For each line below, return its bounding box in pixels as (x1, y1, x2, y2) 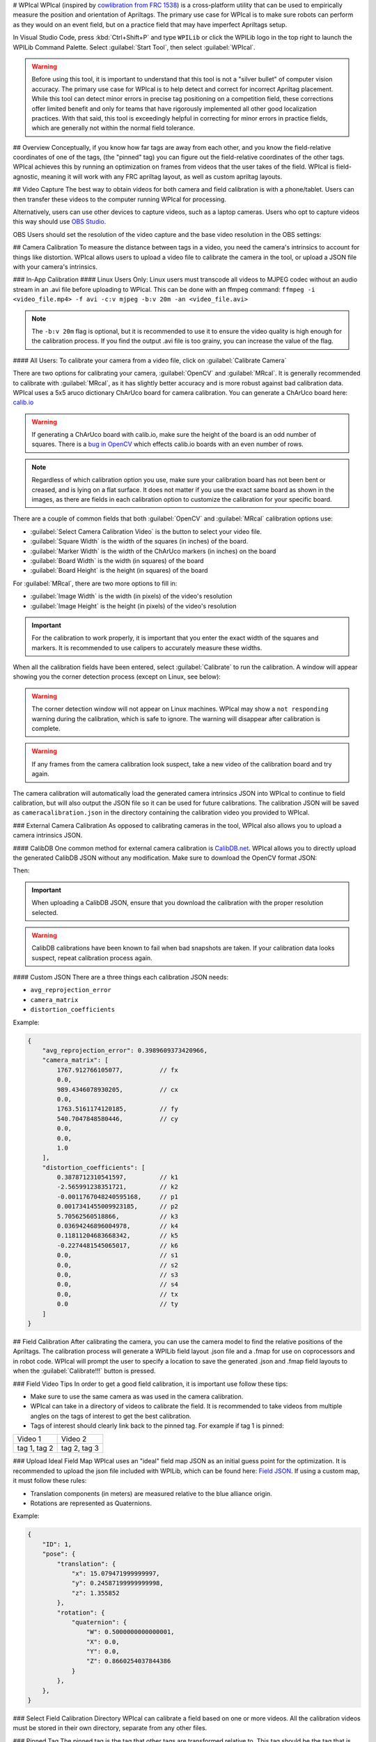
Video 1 (17, 1434, 42, 1444)
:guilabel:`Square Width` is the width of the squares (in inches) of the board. (30, 537, 249, 546)
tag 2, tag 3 (61, 1443, 99, 1453)
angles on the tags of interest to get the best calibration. (30, 1412, 191, 1420)
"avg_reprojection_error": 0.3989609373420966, (42, 1047, 208, 1055)
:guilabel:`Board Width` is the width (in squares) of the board (30, 556, 205, 564)
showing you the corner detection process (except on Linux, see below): (13, 672, 221, 681)
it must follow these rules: (13, 1477, 87, 1485)
